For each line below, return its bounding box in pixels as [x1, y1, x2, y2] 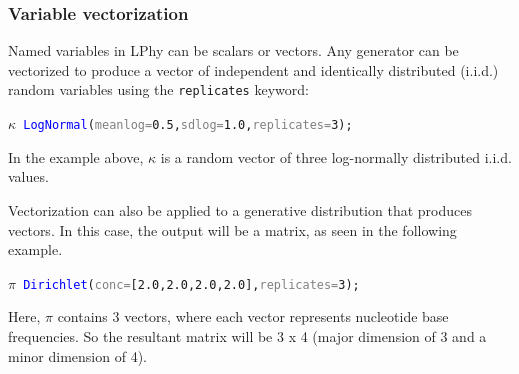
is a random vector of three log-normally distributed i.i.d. [160, 146, 512, 167]
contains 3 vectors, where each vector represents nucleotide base [57, 306, 449, 327]
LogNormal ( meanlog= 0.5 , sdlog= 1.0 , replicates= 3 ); [23, 118, 353, 133]
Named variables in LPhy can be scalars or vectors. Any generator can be [8, 40, 459, 61]
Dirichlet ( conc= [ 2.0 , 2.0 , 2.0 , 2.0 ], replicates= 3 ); [23, 277, 360, 292]
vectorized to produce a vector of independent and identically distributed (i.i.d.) [8, 59, 499, 80]
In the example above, [8, 146, 144, 167]
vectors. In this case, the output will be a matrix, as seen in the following [8, 219, 457, 240]
